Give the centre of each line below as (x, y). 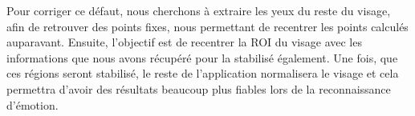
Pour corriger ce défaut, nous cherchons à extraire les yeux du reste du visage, (199, 10)
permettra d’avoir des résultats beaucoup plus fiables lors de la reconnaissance (199, 88)
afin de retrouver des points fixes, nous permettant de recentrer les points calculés (207, 26)
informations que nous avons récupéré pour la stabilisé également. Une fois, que (202, 57)
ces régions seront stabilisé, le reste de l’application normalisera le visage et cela (203, 73)
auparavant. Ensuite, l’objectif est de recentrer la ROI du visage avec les (184, 42)
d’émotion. (33, 104)
